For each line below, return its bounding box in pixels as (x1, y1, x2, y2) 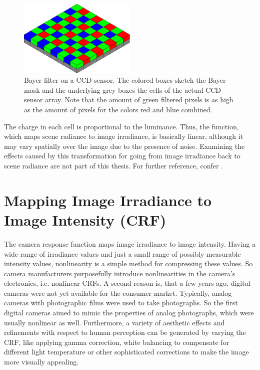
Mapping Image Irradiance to (4, 190, 212, 210)
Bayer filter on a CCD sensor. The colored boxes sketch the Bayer (24, 75, 226, 85)
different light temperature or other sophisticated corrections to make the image (4, 346, 249, 357)
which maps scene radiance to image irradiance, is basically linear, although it (4, 131, 243, 141)
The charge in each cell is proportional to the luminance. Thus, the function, (4, 121, 239, 131)
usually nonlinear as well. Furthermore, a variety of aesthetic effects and (4, 317, 225, 327)
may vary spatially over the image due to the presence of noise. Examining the (4, 140, 245, 151)
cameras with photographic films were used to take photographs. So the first (4, 297, 238, 308)
